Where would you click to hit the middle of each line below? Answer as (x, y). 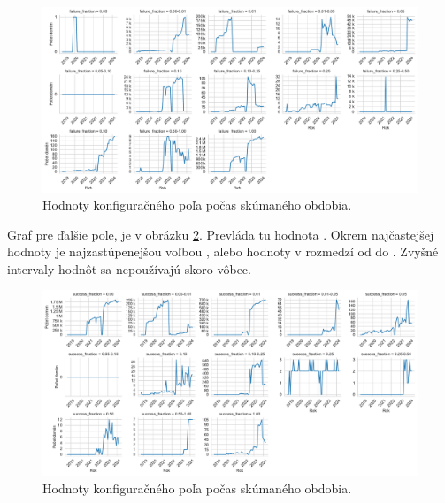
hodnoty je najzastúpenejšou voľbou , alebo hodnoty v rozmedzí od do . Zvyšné (223, 251)
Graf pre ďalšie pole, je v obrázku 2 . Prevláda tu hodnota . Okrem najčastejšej (221, 234)
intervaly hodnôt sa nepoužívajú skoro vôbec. (129, 268)
